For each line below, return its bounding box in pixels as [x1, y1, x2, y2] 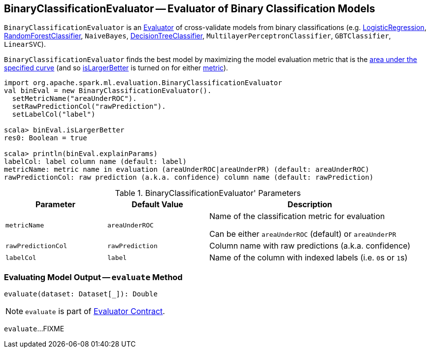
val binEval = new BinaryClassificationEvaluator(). [4, 87, 212, 95]
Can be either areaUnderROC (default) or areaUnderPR [209, 229, 397, 239]
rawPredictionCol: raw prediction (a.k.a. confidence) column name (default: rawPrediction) [4, 173, 374, 182]
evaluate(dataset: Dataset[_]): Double [4, 290, 158, 298]
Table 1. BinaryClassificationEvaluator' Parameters [115, 188, 301, 198]
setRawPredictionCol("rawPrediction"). [12, 102, 166, 111]
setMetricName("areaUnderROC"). [12, 95, 137, 103]
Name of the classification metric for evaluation [209, 211, 385, 222]
